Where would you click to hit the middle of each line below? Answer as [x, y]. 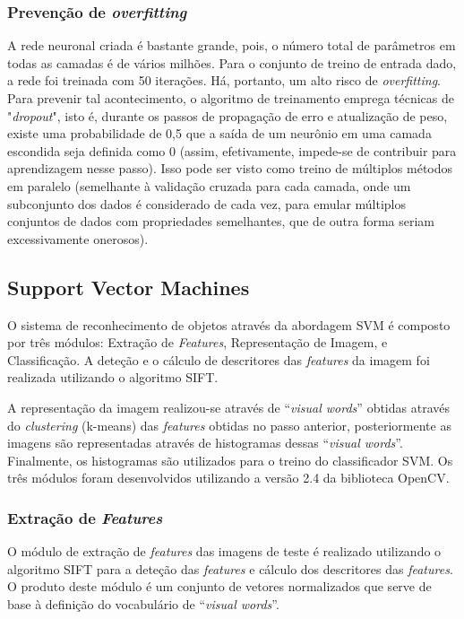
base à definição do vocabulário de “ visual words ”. [143, 603]
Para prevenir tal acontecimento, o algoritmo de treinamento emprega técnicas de [231, 98]
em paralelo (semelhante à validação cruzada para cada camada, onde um [209, 185]
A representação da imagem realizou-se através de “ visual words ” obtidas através [228, 407]
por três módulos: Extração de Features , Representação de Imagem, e [198, 342]
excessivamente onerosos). [78, 238]
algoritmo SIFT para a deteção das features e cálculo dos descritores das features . [230, 568]
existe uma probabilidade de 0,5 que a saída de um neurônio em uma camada [219, 133]
